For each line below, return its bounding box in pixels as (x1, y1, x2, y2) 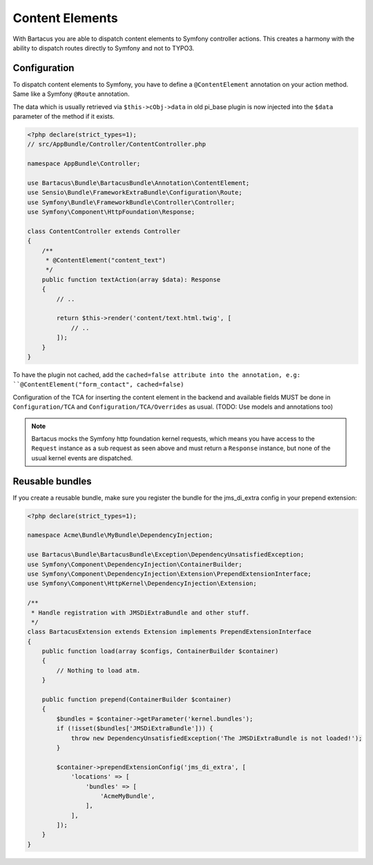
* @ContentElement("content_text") (45, 256, 166, 264)
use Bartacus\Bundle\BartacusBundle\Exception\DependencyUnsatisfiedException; (27, 551, 305, 558)
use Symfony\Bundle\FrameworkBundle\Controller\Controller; (27, 198, 236, 206)
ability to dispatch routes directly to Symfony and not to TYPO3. (12, 43, 195, 52)
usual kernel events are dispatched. (31, 454, 133, 462)
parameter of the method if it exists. (12, 113, 115, 121)
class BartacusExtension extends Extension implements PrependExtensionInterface (27, 628, 312, 636)
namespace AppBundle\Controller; (27, 159, 141, 168)
